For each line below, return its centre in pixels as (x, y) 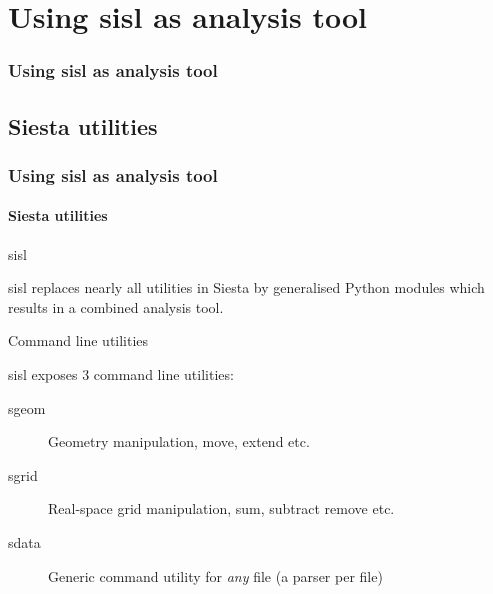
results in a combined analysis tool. (116, 306)
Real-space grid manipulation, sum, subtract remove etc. (221, 508)
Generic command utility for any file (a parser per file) (215, 575)
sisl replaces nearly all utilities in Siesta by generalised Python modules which (246, 287)
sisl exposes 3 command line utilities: (121, 374)
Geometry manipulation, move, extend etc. (179, 441)
